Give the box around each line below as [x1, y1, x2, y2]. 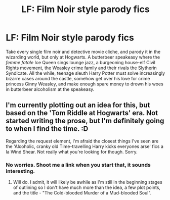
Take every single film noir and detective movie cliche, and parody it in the [6, 48, 161, 55]
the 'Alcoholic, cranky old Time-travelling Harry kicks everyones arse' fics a [6, 143, 164, 149]
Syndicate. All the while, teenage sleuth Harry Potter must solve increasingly [6, 70, 165, 76]
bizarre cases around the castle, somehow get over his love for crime [6, 75, 151, 81]
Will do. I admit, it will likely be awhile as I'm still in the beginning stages [13, 179, 162, 185]
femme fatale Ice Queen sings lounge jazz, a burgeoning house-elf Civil [6, 59, 156, 65]
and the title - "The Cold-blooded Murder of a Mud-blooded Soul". [13, 190, 152, 196]
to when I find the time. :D [6, 125, 89, 133]
